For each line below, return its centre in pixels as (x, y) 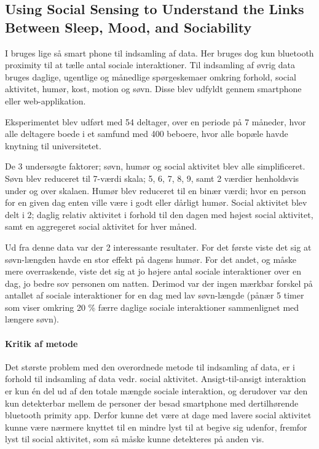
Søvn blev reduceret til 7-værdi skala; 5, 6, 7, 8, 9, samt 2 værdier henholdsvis (152, 178)
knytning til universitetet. (53, 145)
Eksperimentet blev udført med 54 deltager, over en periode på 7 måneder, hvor (156, 121)
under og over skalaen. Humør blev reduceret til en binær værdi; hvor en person (156, 190)
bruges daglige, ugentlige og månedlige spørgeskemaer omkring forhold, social (151, 76)
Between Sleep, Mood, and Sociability (128, 27)
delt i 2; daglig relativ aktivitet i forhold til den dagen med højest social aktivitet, (159, 214)
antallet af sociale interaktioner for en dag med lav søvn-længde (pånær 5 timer (155, 295)
